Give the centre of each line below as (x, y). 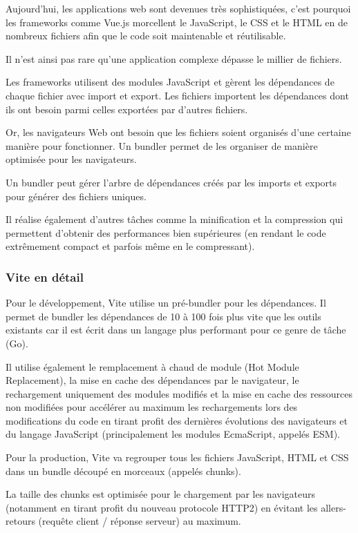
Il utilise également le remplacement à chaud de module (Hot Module (152, 366)
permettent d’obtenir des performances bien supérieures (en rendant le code (166, 232)
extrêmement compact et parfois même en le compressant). (130, 246)
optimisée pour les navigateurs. (71, 159)
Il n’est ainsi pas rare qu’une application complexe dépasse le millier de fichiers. (174, 58)
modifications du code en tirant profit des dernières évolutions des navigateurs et (177, 420)
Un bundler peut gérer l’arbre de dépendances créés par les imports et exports (171, 182)
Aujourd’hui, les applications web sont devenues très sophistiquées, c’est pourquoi (178, 8)
